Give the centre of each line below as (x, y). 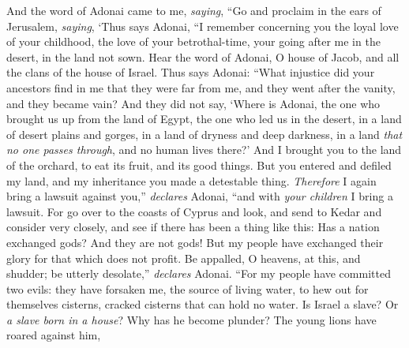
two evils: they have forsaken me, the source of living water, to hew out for (188, 288)
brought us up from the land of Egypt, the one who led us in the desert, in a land (204, 119)
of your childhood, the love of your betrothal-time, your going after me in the (193, 41)
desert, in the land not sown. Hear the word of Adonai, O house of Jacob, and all (203, 56)
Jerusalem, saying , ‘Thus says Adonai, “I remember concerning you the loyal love (203, 26)
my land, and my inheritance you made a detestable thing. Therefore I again (191, 180)
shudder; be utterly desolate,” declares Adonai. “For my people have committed (199, 273)
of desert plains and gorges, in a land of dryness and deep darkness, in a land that (204, 134)
